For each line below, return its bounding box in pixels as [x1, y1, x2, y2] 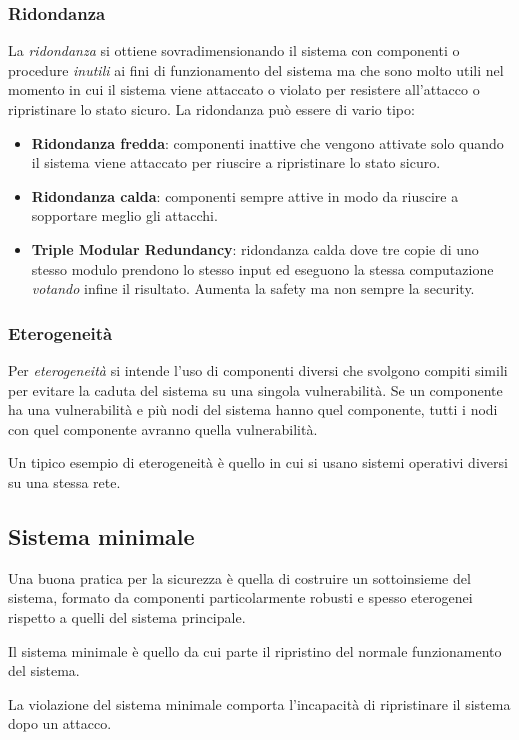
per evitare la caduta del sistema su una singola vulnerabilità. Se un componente [8, 379, 503, 400]
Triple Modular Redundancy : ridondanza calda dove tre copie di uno [31, 238, 479, 259]
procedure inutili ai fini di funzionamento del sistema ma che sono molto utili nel [8, 59, 504, 80]
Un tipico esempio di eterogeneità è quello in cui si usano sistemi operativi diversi [8, 452, 508, 473]
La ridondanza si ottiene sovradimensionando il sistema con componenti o [8, 40, 460, 61]
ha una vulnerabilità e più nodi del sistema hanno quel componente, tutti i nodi [8, 399, 498, 420]
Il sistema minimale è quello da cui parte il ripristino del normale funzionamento [8, 640, 502, 661]
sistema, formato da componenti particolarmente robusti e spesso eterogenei [8, 587, 473, 608]
